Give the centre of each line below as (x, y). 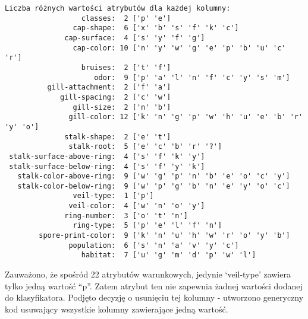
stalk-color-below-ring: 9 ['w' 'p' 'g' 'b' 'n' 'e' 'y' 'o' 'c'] (154, 186)
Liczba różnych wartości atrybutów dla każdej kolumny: (118, 8)
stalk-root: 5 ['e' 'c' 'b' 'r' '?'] (145, 147)
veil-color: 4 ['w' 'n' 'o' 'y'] (137, 206)
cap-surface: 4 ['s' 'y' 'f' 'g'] (135, 38)
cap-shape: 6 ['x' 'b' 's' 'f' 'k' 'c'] (156, 28)
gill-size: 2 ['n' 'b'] (122, 107)
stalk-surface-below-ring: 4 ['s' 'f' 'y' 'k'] (107, 166)
